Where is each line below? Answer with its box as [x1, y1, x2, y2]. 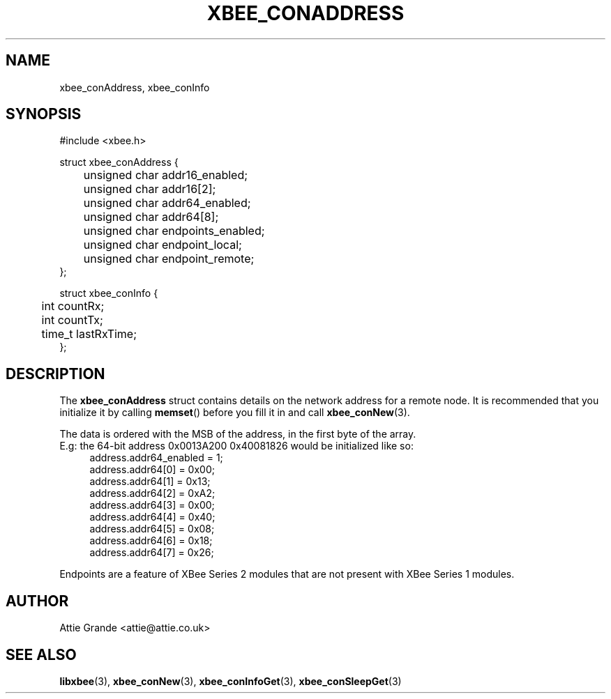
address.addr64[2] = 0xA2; [89, 487, 216, 500]
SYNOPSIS [6, 105, 82, 123]
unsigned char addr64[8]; [83, 210, 219, 224]
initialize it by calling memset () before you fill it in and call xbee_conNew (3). [59, 406, 410, 419]
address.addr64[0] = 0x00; [89, 463, 215, 476]
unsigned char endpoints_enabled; [83, 224, 265, 238]
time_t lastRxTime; [41, 327, 137, 341]
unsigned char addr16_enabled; [83, 168, 248, 183]
